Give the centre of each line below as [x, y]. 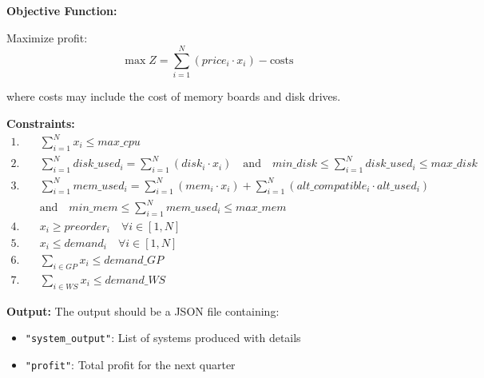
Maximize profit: [47, 37]
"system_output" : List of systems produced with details [163, 338]
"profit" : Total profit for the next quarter [130, 364]
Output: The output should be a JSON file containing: [143, 310]
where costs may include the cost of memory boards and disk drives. [174, 96]
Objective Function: [62, 10]
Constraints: [41, 123]
